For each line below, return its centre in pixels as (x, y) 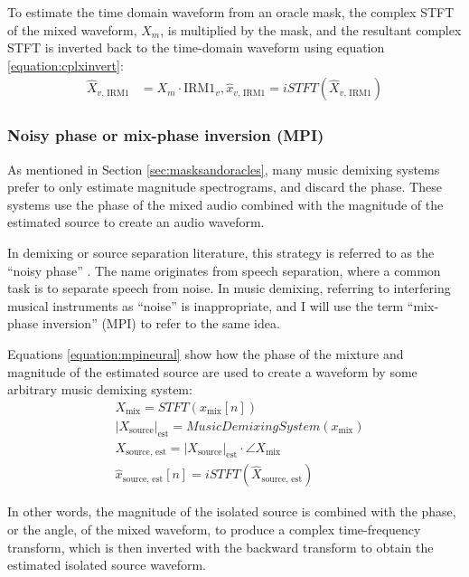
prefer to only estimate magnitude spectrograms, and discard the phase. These (225, 187)
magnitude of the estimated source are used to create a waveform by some (212, 371)
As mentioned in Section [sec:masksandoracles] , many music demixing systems (224, 169)
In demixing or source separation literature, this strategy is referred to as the (221, 252)
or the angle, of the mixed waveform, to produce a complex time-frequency (214, 530)
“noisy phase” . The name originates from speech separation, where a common (224, 270)
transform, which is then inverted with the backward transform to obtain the (220, 547)
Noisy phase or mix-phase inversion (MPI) (166, 135)
